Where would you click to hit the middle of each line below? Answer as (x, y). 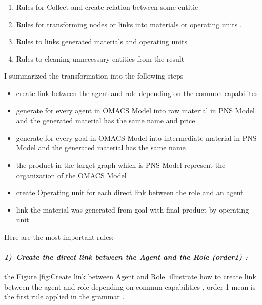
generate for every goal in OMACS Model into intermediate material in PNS (136, 137)
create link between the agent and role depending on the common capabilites (137, 93)
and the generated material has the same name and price (106, 120)
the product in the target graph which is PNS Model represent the (121, 165)
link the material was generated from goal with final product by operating (133, 209)
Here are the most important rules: (59, 236)
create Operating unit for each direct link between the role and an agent (130, 192)
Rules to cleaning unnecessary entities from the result (100, 58)
